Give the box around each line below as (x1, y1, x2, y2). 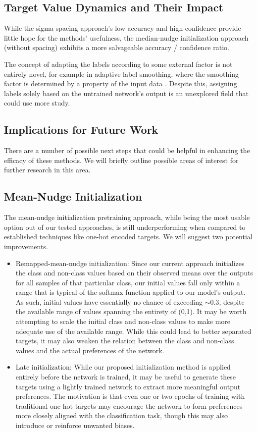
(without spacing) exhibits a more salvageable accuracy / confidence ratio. (4, 42, 229, 53)
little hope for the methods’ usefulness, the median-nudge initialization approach (4, 32, 249, 43)
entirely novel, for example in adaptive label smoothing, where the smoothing (4, 68, 239, 79)
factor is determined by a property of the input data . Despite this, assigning (4, 78, 237, 89)
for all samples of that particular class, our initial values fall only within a (15, 277, 240, 287)
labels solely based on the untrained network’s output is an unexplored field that (4, 88, 249, 98)
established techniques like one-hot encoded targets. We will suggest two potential (4, 231, 253, 242)
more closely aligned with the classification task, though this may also (15, 410, 228, 421)
